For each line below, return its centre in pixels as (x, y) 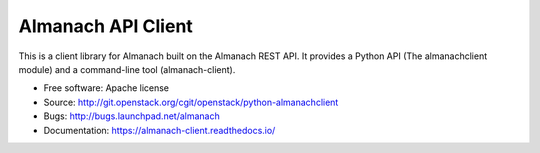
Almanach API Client (106, 26)
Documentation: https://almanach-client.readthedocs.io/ (159, 130)
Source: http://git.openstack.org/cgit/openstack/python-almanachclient (191, 102)
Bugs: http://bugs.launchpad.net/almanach (131, 116)
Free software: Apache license (106, 88)
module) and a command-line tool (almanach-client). (127, 69)
